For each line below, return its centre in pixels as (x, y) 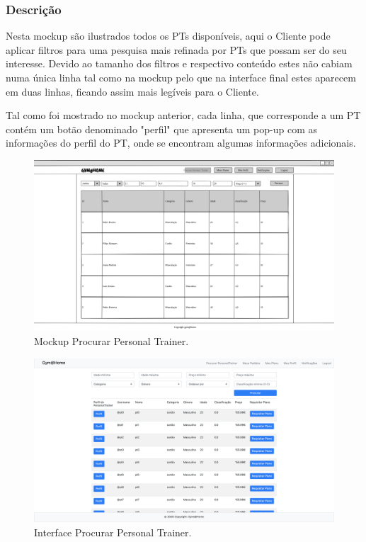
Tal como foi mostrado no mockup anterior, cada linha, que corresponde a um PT (183, 115)
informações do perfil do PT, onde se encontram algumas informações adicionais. (181, 143)
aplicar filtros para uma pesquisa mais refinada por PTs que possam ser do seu (176, 49)
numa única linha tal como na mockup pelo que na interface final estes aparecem (181, 77)
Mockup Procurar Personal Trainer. (111, 340)
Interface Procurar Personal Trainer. (113, 532)
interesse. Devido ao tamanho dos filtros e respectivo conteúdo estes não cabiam (179, 63)
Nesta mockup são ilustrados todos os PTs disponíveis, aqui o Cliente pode (168, 36)
